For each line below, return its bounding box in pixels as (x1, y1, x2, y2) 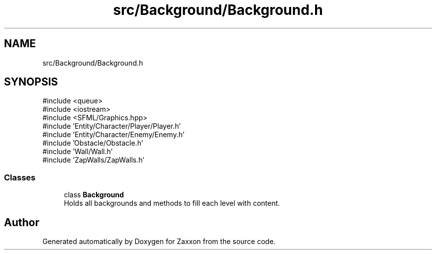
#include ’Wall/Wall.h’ (42, 147, 113, 156)
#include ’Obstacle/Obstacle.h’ (42, 139, 143, 148)
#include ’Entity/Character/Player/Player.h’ (42, 122, 181, 131)
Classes (4, 172, 36, 182)
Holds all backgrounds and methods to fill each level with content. (64, 199, 280, 208)
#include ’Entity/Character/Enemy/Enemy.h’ (42, 130, 185, 139)
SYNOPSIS (4, 76, 58, 88)
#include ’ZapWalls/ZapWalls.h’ (42, 156, 144, 165)
